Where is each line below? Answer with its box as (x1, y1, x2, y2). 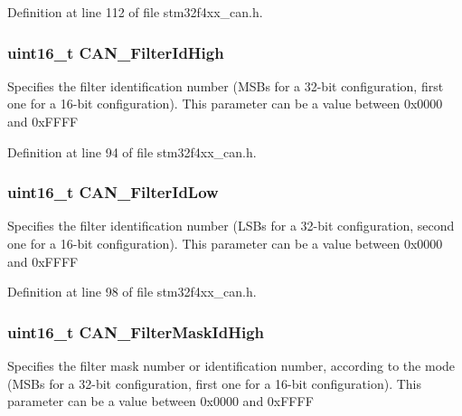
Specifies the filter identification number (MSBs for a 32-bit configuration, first (7, 76, 444, 95)
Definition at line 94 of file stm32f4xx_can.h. (7, 142, 257, 161)
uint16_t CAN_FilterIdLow (7, 181, 219, 203)
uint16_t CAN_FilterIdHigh (7, 41, 224, 63)
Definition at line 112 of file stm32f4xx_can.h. (7, 3, 263, 21)
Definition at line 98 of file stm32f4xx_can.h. (7, 282, 257, 301)
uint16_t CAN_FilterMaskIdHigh (7, 320, 264, 343)
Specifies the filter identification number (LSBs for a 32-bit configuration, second (7, 216, 455, 235)
